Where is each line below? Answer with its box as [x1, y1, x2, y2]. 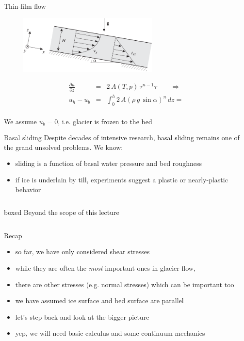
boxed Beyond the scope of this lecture [4, 207, 119, 217]
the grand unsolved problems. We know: [4, 142, 123, 152]
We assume [4, 116, 37, 126]
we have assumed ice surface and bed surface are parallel [15, 295, 184, 306]
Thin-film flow [4, 1, 46, 11]
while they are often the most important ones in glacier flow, [15, 262, 195, 273]
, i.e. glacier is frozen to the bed [58, 116, 152, 126]
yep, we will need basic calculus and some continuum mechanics [15, 328, 205, 338]
